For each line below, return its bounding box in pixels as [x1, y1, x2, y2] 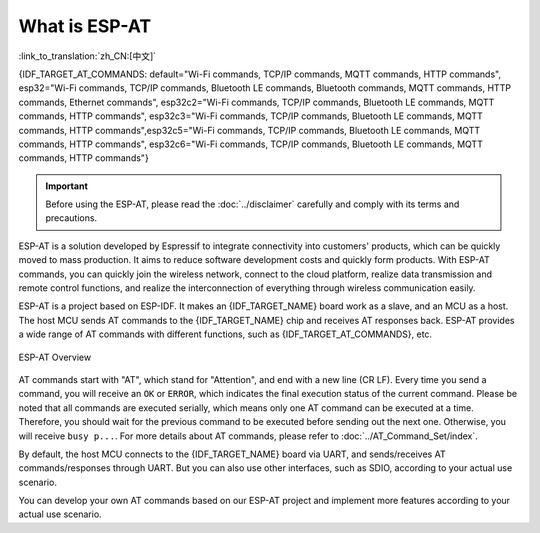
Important [45, 180, 89, 192]
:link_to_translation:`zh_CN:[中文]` [18, 50, 157, 62]
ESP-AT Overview [18, 351, 92, 363]
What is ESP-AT [18, 15, 152, 37]
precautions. [45, 212, 98, 224]
